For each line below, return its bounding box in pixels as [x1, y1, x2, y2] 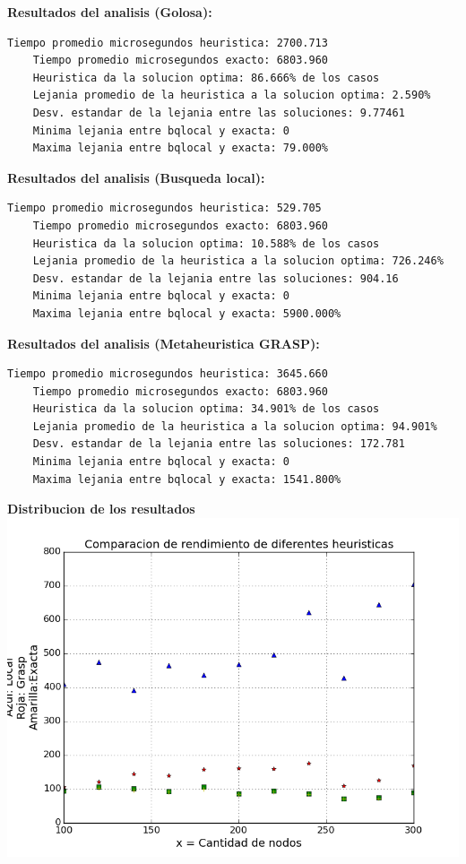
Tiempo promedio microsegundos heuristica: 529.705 [7, 202, 322, 215]
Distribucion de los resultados [7, 499, 195, 518]
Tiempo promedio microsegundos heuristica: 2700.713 [7, 36, 328, 49]
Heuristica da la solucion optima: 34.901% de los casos [32, 402, 380, 416]
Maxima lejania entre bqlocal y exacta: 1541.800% [32, 472, 341, 486]
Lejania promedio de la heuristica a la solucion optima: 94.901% [32, 419, 437, 433]
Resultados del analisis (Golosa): [7, 3, 212, 21]
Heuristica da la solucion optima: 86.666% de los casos [32, 71, 380, 84]
